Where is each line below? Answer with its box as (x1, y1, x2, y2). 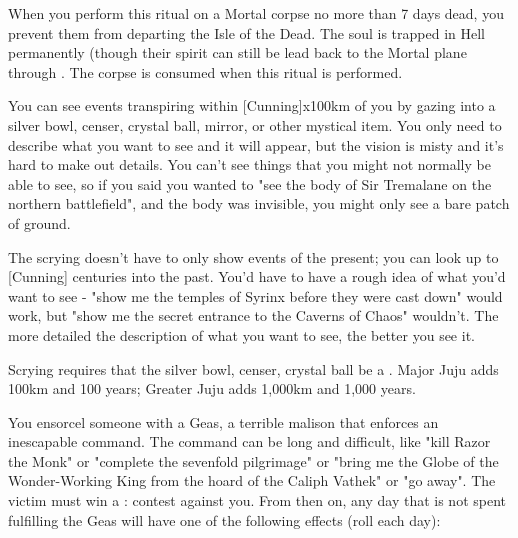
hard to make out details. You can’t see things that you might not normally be (8, 154, 491, 175)
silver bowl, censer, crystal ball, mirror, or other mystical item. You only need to (8, 114, 502, 135)
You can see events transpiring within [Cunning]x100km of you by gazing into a (8, 95, 496, 116)
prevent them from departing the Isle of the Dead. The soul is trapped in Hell (8, 22, 485, 43)
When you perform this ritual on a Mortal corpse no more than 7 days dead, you (8, 3, 504, 23)
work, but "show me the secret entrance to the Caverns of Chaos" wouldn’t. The (8, 305, 499, 326)
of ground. (8, 212, 71, 233)
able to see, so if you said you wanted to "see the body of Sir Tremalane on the (8, 173, 492, 194)
